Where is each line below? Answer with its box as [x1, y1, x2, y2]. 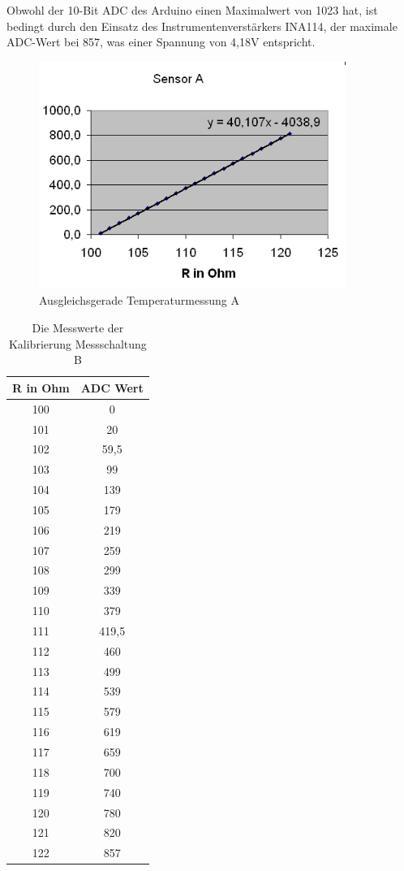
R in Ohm [12, 379, 70, 396]
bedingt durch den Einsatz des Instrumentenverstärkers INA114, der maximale [6, 17, 398, 34]
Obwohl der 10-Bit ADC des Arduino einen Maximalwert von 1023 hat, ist [6, 2, 378, 18]
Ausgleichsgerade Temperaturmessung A [39, 292, 239, 309]
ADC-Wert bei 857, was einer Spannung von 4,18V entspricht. [6, 33, 316, 50]
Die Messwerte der [32, 319, 124, 336]
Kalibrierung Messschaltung [8, 335, 147, 352]
